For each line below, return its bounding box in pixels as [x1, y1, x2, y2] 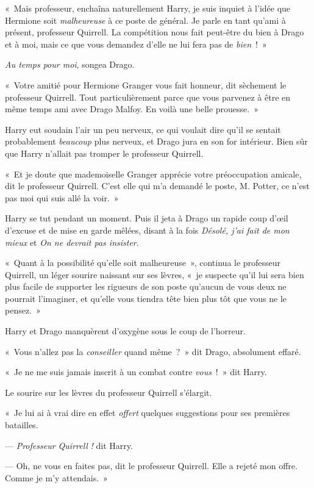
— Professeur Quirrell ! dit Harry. [5, 439, 133, 451]
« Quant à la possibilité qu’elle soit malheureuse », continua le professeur [5, 256, 281, 269]
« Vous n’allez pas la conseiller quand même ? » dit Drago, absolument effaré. [5, 345, 301, 357]
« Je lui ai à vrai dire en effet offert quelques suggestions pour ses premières [5, 406, 290, 419]
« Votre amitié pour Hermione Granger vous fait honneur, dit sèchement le [5, 78, 287, 91]
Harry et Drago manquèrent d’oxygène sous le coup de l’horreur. [5, 325, 246, 337]
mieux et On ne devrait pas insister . [5, 235, 139, 248]
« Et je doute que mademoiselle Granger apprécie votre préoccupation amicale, [5, 167, 302, 180]
